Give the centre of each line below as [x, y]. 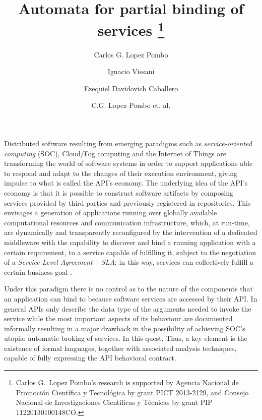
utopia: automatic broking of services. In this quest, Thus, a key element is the [126, 338]
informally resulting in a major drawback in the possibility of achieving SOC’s [125, 328]
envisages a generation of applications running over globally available [111, 213]
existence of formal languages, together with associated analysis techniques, [120, 348]
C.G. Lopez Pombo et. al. [131, 105]
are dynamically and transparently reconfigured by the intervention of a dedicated [131, 232]
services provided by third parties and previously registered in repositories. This [127, 202]
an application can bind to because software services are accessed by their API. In [131, 298]
